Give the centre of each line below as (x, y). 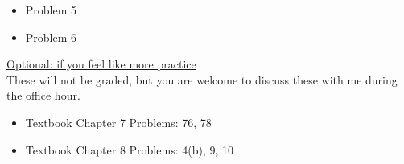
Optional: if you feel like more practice (101, 64)
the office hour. (43, 95)
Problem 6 (51, 37)
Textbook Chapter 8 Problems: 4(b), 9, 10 (129, 149)
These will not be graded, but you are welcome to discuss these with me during (202, 79)
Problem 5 (51, 10)
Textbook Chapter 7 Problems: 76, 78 (118, 122)
